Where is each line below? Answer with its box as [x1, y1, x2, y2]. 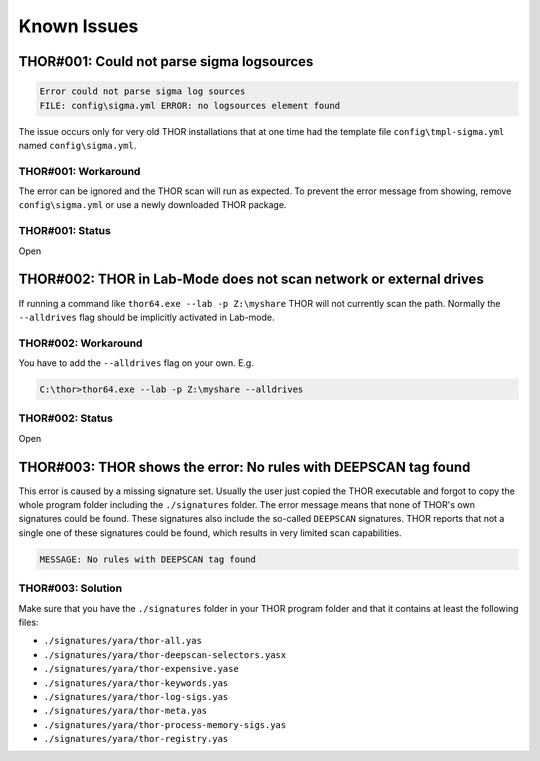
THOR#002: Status [18, 411, 114, 425]
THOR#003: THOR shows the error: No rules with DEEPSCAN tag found [18, 458, 471, 475]
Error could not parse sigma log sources [39, 86, 246, 97]
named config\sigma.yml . [18, 139, 137, 151]
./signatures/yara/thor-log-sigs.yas [43, 691, 229, 702]
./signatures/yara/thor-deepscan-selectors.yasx [43, 649, 287, 660]
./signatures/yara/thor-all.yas [43, 635, 202, 647]
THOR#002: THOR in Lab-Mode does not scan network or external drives [18, 271, 484, 288]
